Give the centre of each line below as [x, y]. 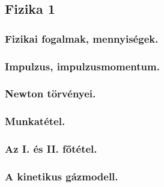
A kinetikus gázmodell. [62, 176]
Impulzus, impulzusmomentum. [82, 66]
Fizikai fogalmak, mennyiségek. [82, 38]
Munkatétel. [35, 121]
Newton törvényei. [50, 93]
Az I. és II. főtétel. [51, 149]
